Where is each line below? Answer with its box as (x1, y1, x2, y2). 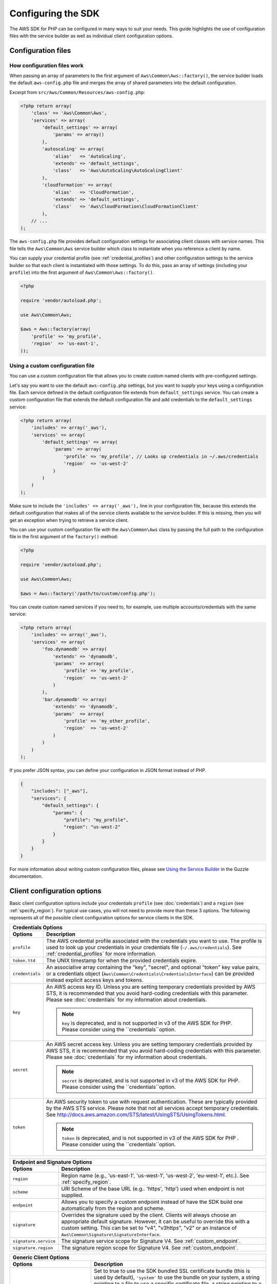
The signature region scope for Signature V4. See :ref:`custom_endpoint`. (61, 1244, 239, 1252)
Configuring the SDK (9, 8, 100, 19)
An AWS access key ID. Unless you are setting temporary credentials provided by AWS (46, 984, 256, 991)
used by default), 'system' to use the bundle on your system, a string (94, 1274, 260, 1281)
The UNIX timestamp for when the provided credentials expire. (46, 957, 197, 964)
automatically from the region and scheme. (61, 1205, 165, 1212)
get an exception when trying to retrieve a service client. (9, 517, 129, 523)
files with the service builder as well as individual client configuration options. (9, 32, 173, 39)
